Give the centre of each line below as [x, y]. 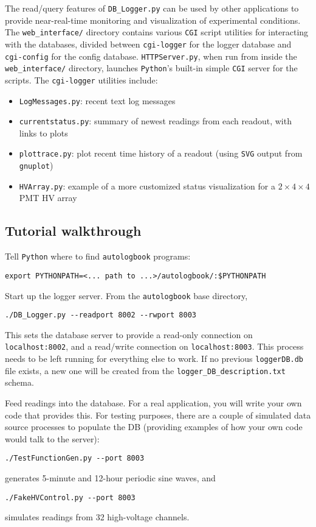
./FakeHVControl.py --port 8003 [70, 497]
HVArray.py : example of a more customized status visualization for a [147, 186]
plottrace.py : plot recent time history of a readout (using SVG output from [161, 153]
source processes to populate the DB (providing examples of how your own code [154, 427]
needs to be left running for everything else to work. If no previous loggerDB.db [154, 359]
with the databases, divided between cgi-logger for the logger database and [148, 44]
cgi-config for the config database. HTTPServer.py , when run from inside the [151, 56]
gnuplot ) [36, 165]
